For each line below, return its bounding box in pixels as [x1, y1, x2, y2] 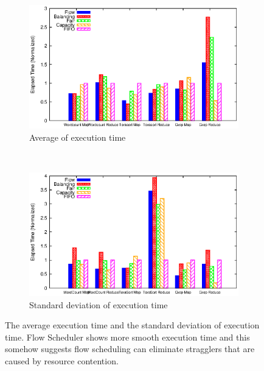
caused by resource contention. [5, 354, 119, 367]
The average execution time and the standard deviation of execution [5, 319, 260, 331]
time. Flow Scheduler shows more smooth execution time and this [5, 330, 250, 343]
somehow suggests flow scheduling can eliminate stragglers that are [5, 342, 255, 355]
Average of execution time [29, 130, 126, 143]
